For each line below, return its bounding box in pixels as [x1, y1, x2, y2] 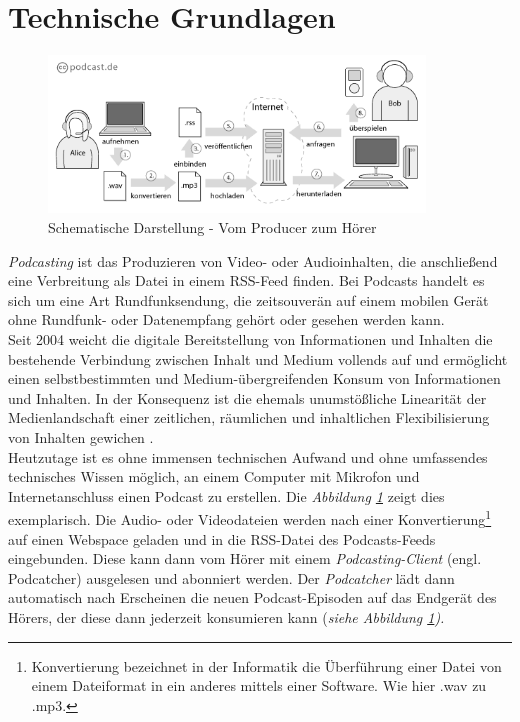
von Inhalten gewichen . [8, 427, 154, 447]
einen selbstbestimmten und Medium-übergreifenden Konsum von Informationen [8, 368, 501, 389]
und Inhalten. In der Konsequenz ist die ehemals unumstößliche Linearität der [8, 387, 487, 408]
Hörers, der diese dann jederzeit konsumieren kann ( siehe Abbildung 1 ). [8, 607, 445, 627]
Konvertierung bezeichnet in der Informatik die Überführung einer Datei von [31, 655, 502, 676]
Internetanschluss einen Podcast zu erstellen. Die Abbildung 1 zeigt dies [8, 485, 445, 506]
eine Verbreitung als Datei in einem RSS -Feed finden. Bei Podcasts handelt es [8, 270, 485, 291]
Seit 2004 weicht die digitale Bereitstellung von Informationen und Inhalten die [8, 329, 493, 350]
